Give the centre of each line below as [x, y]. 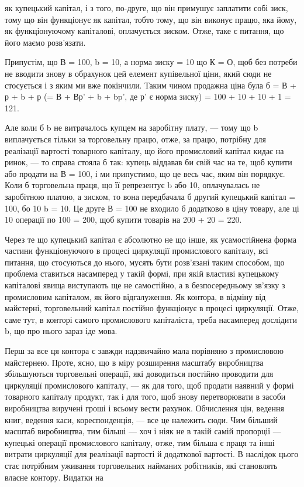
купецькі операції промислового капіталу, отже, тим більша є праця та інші [140, 442]
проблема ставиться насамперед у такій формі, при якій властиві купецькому [142, 273]
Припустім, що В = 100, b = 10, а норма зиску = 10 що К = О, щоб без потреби [151, 62]
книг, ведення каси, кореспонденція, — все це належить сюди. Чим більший [141, 419]
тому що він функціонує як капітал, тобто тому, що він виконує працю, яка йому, [151, 19]
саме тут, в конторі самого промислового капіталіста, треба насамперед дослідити [151, 319]
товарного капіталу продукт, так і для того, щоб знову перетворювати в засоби [145, 396]
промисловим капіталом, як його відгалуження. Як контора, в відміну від [135, 296]
